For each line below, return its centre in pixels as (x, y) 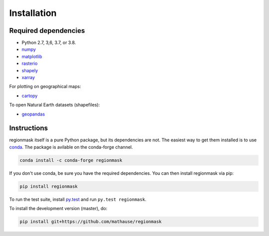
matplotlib (32, 56)
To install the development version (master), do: (58, 209)
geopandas (33, 114)
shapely (30, 70)
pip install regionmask (49, 186)
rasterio (30, 63)
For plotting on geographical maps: (45, 87)
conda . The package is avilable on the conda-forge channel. (71, 147)
